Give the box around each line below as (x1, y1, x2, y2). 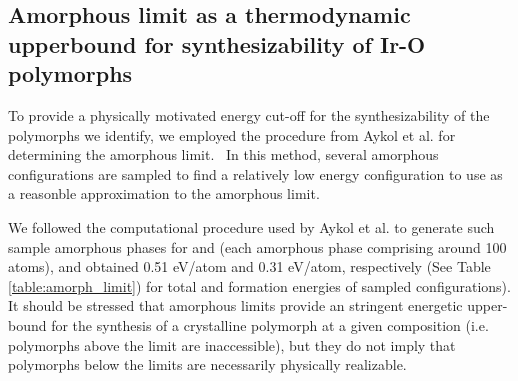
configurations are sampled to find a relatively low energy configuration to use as (8, 163, 503, 184)
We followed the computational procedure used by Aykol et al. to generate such (8, 216, 495, 237)
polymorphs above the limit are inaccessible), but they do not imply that (8, 334, 456, 355)
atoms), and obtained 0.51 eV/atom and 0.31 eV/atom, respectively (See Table (8, 256, 491, 277)
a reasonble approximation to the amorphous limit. (8, 183, 320, 204)
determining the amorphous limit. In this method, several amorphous (8, 144, 439, 165)
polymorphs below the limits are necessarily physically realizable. (8, 354, 407, 375)
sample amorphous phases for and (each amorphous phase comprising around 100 (8, 236, 507, 257)
